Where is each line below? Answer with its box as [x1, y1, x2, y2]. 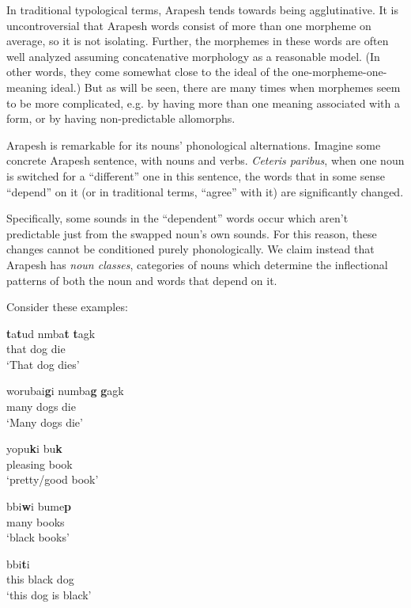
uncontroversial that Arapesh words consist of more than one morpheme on [6, 17, 371, 33]
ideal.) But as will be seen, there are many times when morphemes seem [50, 78, 401, 95]
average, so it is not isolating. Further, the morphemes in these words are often [6, 32, 389, 49]
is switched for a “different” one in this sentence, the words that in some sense [6, 167, 385, 184]
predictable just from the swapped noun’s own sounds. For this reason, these [6, 225, 377, 241]
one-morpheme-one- [292, 63, 387, 80]
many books [6, 513, 65, 530]
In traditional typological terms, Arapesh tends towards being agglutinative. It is [6, 2, 399, 17]
